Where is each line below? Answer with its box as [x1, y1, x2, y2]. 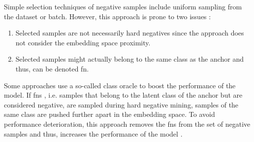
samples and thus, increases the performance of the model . [4, 128, 183, 139]
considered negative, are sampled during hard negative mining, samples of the [4, 99, 239, 109]
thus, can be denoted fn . [15, 63, 89, 73]
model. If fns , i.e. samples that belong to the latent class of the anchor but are [4, 90, 243, 100]
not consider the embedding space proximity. [15, 37, 151, 47]
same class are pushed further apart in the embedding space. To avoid [4, 109, 215, 119]
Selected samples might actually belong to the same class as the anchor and [15, 54, 244, 64]
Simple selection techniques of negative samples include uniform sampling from [4, 1, 242, 11]
